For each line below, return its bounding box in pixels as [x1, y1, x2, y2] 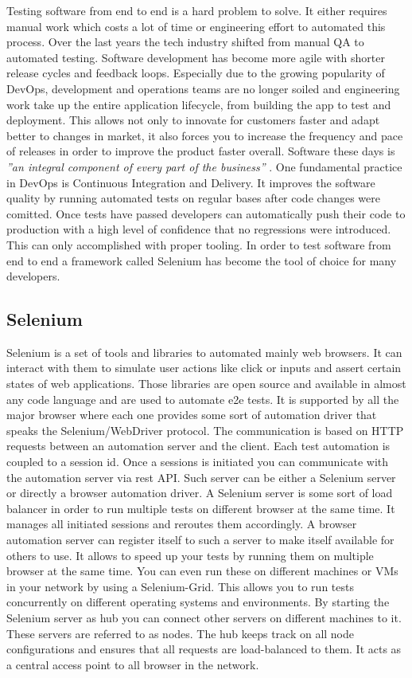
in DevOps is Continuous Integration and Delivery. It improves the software [6, 174, 375, 190]
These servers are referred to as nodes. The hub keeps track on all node [6, 625, 355, 641]
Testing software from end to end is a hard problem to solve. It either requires [6, 2, 387, 18]
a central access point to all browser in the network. [6, 656, 259, 672]
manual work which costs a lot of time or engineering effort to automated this [6, 18, 386, 34]
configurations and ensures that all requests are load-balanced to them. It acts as [6, 641, 402, 657]
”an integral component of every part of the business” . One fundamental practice [6, 158, 402, 174]
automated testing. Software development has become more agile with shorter [6, 49, 385, 65]
